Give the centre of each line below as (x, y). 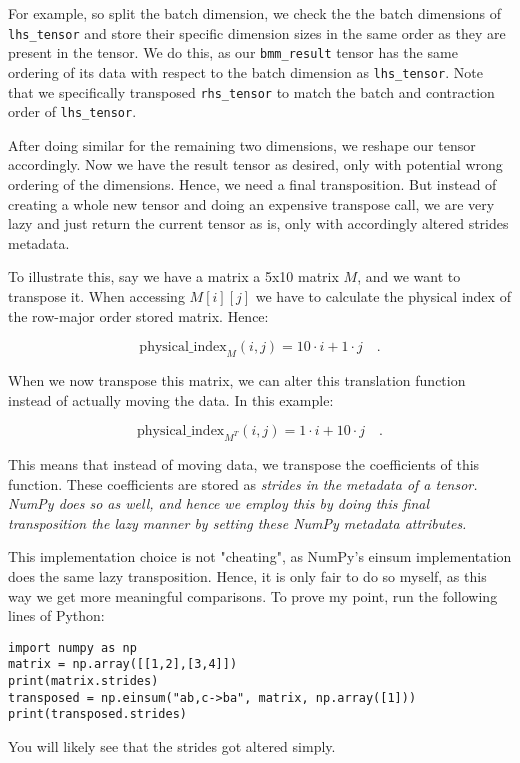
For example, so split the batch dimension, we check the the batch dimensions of (254, 13)
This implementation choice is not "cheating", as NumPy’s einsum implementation (260, 556)
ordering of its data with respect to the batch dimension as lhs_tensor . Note (245, 71)
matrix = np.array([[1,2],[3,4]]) (123, 664)
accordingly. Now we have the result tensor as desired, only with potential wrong (255, 164)
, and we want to (409, 276)
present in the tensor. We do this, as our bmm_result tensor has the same (233, 52)
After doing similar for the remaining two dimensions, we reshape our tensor (242, 144)
